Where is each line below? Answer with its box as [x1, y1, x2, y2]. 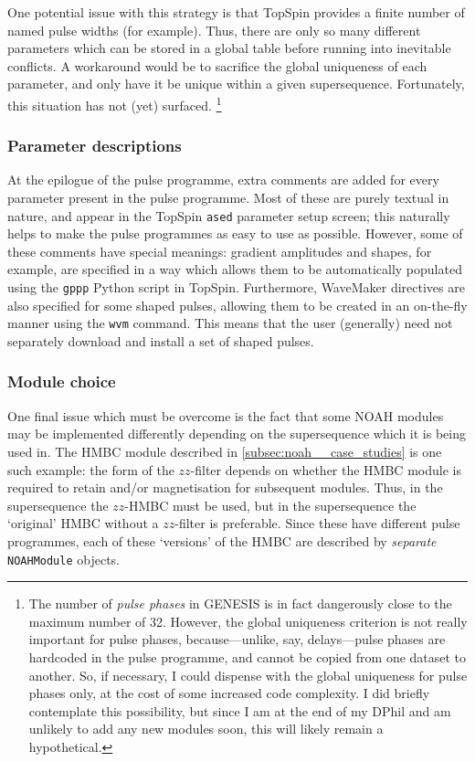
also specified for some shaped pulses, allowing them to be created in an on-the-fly [7, 295, 468, 314]
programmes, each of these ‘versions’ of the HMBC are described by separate [7, 531, 437, 550]
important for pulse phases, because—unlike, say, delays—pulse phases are [28, 630, 446, 649]
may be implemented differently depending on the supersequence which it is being [7, 424, 466, 443]
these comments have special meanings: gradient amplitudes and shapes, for [7, 241, 432, 260]
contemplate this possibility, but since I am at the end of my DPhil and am [28, 701, 451, 720]
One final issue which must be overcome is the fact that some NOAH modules [7, 406, 444, 425]
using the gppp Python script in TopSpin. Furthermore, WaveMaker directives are [7, 278, 465, 297]
